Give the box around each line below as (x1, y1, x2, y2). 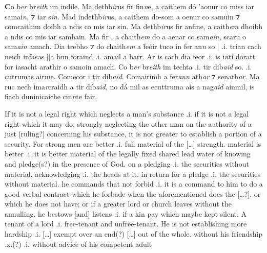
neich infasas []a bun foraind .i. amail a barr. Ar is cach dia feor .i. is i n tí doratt (5, 51, 256, 61)
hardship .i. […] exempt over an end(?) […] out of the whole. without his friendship (5, 228, 263, 239)
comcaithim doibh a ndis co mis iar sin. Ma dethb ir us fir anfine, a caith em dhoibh (5, 21, 263, 32)
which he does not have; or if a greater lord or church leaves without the (5, 198, 232, 209)
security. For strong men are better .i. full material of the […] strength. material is (5, 138, 261, 149)
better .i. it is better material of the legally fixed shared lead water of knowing (5, 148, 251, 159)
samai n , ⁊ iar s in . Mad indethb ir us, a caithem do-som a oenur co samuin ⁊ (5, 11, 240, 21)
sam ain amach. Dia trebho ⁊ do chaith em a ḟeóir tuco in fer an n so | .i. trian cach (5, 41, 261, 52)
